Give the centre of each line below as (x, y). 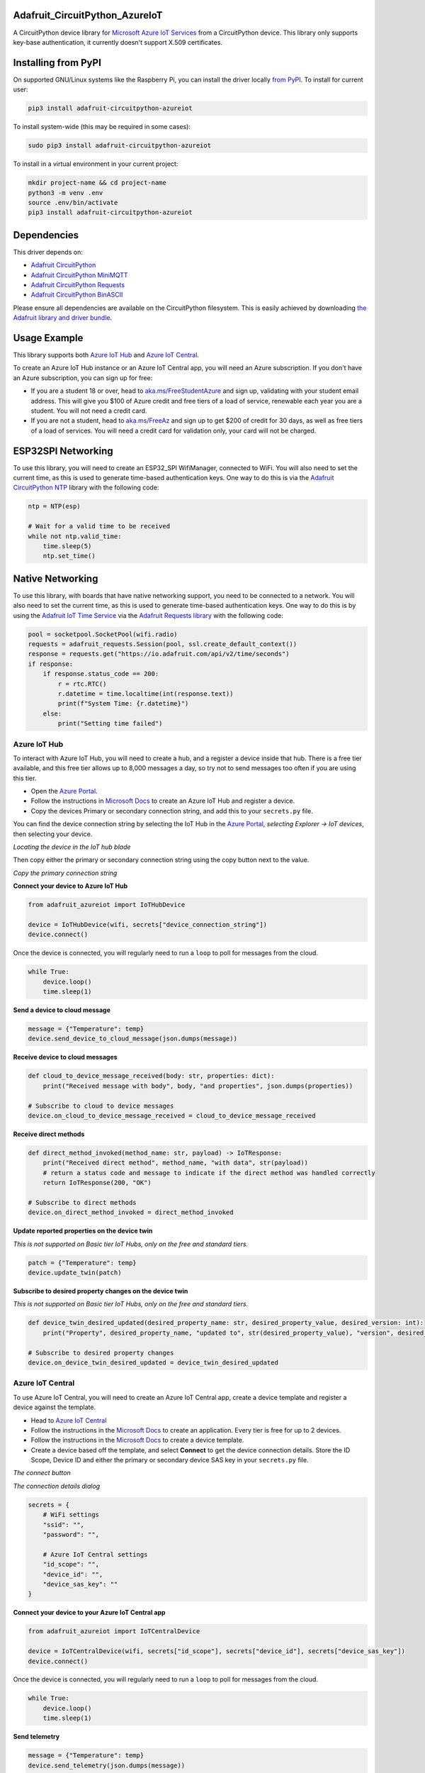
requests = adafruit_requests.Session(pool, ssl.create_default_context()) (163, 644)
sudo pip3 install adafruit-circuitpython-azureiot (120, 146)
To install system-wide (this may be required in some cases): (102, 127)
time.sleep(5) (67, 546)
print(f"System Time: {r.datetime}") (123, 704)
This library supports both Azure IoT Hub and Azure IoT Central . (106, 355)
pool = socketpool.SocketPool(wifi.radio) (103, 634)
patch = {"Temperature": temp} (83, 1263)
